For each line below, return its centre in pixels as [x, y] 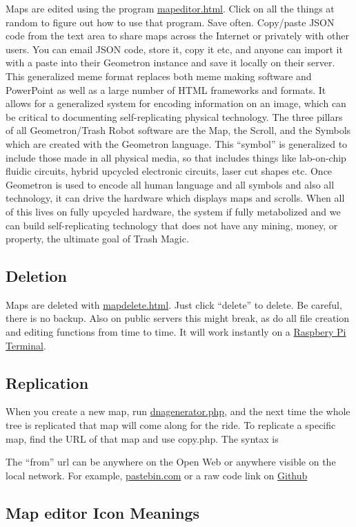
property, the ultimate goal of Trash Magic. [97, 239]
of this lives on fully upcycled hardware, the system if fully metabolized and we [173, 211]
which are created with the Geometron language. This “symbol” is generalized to [177, 143]
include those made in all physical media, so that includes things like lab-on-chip [176, 157]
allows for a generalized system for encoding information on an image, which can [176, 103]
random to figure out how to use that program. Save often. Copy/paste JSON [170, 22]
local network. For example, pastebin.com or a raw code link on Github [157, 475]
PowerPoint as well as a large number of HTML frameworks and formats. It [166, 89]
